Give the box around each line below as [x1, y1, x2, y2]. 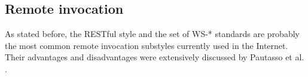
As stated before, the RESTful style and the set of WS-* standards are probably [5, 27, 300, 40]
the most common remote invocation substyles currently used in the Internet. [5, 39, 288, 51]
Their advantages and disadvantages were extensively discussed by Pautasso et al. [5, 51, 304, 63]
